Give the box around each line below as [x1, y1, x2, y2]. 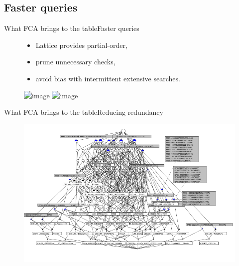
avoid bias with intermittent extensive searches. [35, 73, 180, 83]
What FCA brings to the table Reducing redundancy [4, 107, 163, 117]
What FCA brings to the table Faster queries [4, 23, 139, 33]
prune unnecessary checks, [35, 56, 116, 67]
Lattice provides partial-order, [35, 39, 127, 50]
